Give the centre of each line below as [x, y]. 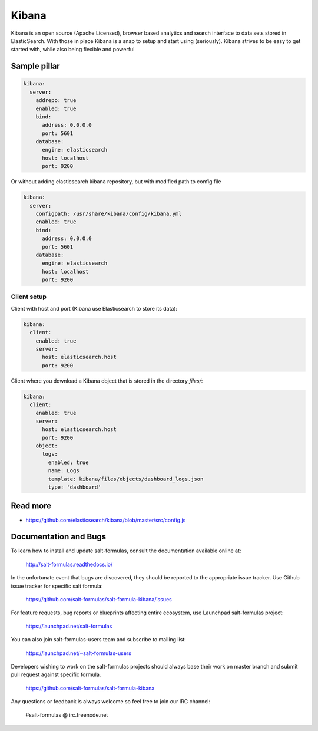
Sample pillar [35, 66]
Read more [31, 506]
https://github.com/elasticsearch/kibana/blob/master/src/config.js [106, 520]
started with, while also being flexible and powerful [73, 50]
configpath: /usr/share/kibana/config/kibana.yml [109, 213]
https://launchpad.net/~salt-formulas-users [79, 653]
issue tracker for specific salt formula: [57, 586]
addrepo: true [56, 101]
